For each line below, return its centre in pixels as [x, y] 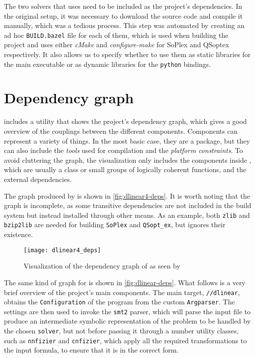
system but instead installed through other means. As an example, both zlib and [127, 215]
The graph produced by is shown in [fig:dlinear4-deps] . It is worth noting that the [127, 195]
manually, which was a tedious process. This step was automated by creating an [124, 25]
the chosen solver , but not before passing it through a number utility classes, [121, 331]
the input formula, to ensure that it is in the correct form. [91, 350]
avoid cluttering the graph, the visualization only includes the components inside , [128, 160]
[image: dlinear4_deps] [62, 250]
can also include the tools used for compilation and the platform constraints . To [124, 150]
